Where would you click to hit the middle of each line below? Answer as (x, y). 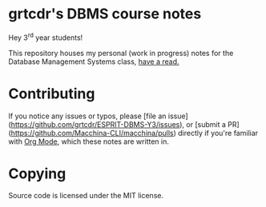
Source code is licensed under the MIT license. (86, 196)
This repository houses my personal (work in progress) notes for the (121, 53)
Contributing (52, 94)
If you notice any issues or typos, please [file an (87, 116)
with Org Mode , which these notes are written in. (89, 141)
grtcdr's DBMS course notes (105, 14)
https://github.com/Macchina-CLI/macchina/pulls (92, 133)
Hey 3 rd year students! (46, 37)
